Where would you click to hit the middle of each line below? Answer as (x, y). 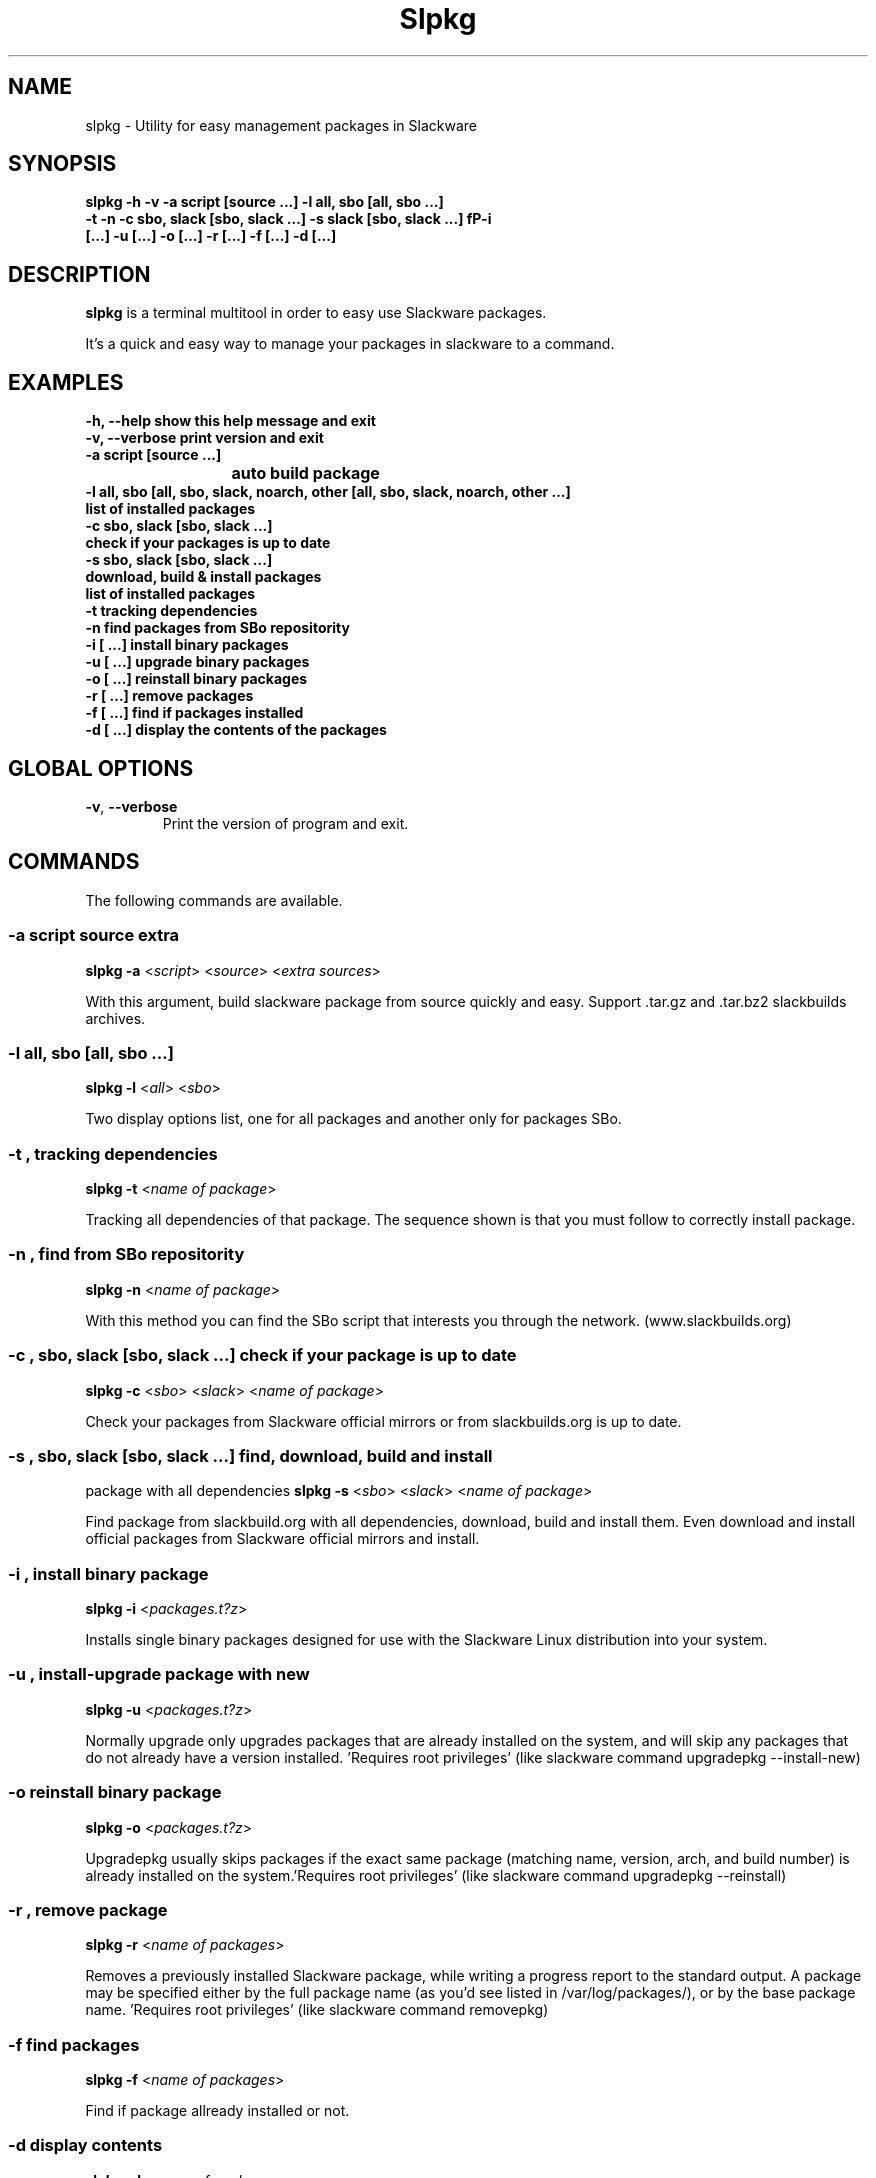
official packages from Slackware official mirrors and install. (282, 1539)
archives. (115, 1018)
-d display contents (85, 2145)
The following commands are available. (214, 900)
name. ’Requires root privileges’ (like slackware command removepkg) (317, 2010)
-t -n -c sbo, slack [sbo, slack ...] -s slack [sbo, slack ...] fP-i (288, 219)
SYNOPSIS (62, 164)
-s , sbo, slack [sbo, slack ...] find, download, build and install (250, 1455)
